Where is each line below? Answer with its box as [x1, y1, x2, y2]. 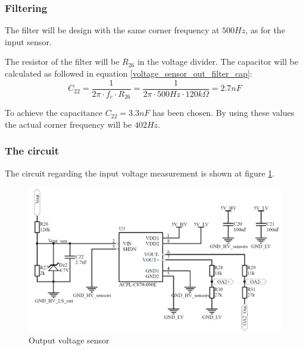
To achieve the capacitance [5, 106, 103, 119]
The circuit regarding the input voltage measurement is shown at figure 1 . [5, 166, 275, 179]
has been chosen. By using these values [152, 106, 295, 119]
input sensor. [5, 35, 52, 48]
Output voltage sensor [29, 334, 110, 346]
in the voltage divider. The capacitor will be [137, 55, 298, 68]
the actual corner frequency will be [5, 118, 132, 130]
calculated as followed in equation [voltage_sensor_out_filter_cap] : [5, 67, 252, 79]
